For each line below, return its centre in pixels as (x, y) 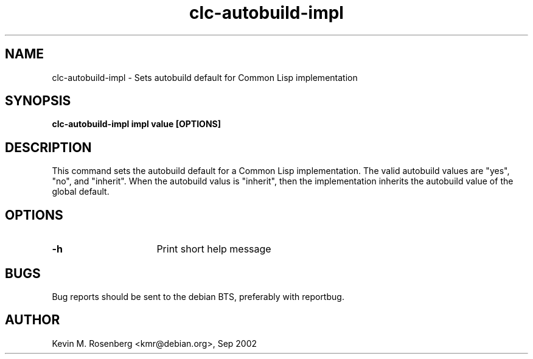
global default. (81, 192)
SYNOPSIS (38, 101)
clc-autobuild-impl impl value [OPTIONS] (137, 124)
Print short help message (214, 249)
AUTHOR (33, 320)
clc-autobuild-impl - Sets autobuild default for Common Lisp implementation (205, 77)
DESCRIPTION (48, 147)
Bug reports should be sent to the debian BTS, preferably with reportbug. (198, 296)
